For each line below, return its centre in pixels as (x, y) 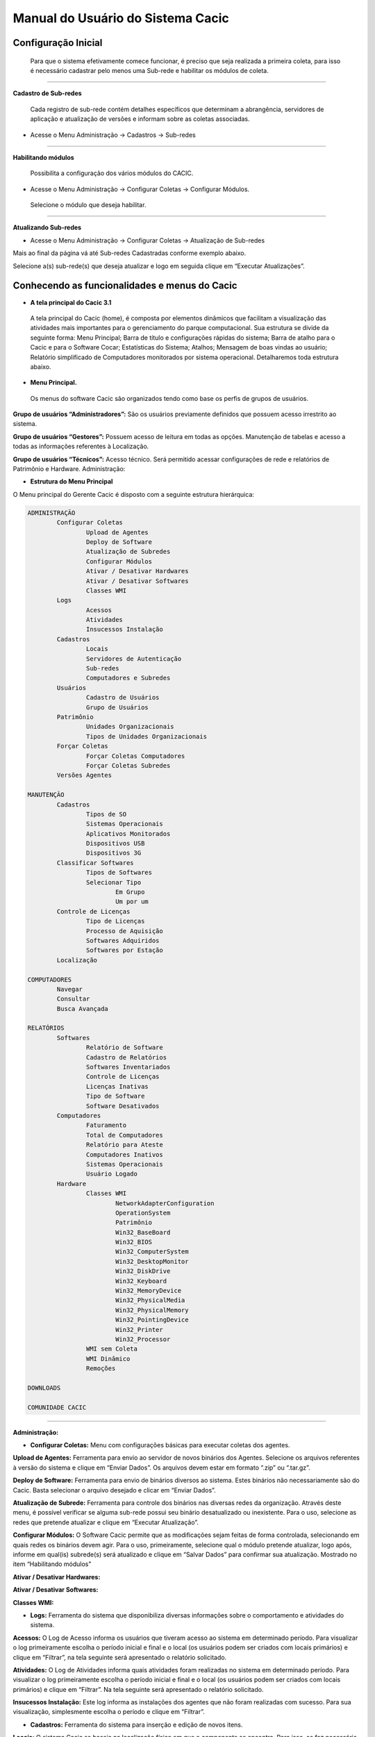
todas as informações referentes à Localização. (81, 446)
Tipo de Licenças (115, 921)
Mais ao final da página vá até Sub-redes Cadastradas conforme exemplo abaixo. (130, 253)
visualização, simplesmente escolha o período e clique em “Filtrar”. (109, 1712)
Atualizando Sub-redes (47, 228)
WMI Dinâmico (108, 1359)
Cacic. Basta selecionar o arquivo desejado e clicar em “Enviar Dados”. (114, 1490)
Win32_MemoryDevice (148, 1291)
